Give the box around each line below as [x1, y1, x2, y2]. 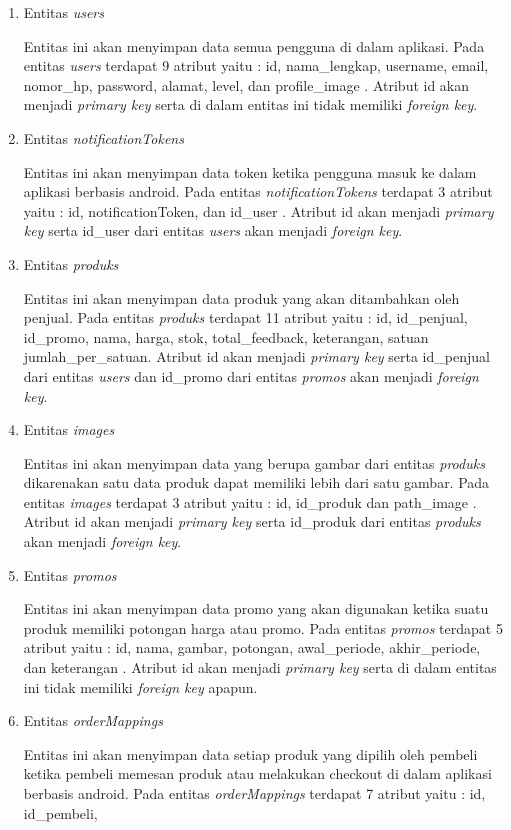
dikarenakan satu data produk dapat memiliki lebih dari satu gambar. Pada [23, 472, 490, 493]
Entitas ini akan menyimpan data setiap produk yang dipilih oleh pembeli [23, 743, 478, 764]
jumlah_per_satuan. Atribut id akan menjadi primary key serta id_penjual [23, 346, 490, 367]
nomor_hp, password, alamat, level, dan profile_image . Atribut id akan [23, 74, 470, 95]
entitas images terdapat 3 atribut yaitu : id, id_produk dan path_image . [23, 491, 477, 512]
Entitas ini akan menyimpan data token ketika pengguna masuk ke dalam [23, 161, 477, 182]
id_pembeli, [23, 802, 98, 823]
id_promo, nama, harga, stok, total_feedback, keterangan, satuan [23, 326, 429, 347]
